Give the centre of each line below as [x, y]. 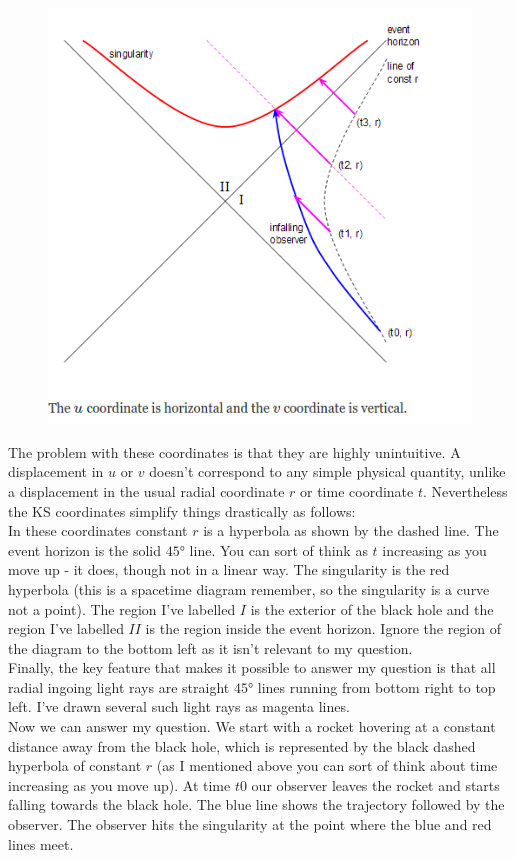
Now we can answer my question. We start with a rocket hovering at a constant [252, 726]
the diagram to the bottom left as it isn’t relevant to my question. [210, 647]
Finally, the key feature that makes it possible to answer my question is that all [252, 667]
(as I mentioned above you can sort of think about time [327, 765]
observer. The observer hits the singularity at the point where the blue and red [250, 824]
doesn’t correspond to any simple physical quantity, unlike [327, 471]
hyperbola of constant [75, 765]
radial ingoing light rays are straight [119, 686]
